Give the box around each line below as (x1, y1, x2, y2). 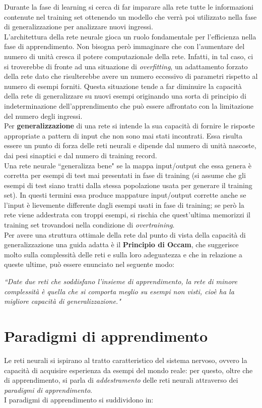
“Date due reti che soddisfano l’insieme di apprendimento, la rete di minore (4, 276, 237, 287)
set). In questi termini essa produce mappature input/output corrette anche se (4, 190, 246, 200)
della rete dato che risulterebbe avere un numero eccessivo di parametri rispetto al (4, 71, 258, 81)
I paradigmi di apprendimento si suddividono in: (4, 394, 154, 405)
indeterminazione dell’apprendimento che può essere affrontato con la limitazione (4, 100, 253, 111)
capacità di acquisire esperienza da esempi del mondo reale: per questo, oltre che (4, 365, 253, 375)
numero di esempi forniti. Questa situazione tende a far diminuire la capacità (4, 80, 242, 91)
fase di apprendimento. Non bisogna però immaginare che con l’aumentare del (4, 41, 245, 52)
